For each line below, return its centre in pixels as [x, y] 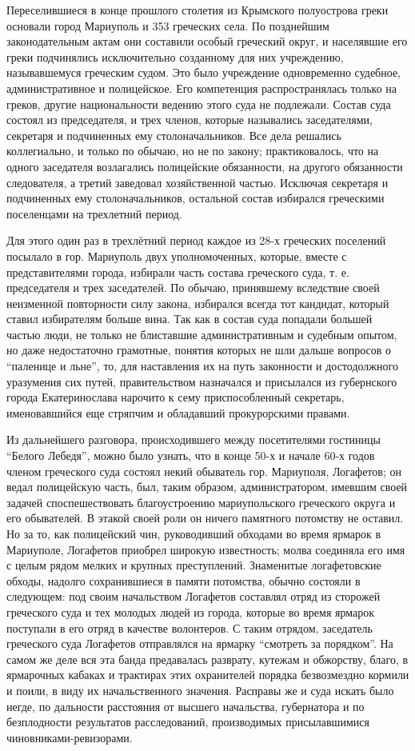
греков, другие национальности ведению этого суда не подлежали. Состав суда [199, 104]
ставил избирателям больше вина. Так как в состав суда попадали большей [190, 319]
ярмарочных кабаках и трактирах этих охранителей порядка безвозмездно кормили [208, 675]
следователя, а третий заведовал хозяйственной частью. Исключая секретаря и [198, 182]
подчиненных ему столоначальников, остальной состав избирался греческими [196, 198]
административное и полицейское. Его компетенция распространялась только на [202, 88]
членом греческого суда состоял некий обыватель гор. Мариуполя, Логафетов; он [204, 471]
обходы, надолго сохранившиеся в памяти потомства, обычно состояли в [184, 580]
